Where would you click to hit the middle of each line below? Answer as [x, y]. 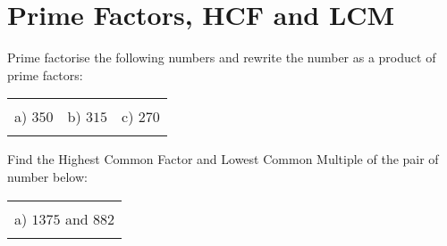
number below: [47, 176]
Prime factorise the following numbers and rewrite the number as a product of [222, 57]
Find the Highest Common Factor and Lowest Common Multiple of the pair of [223, 159]
